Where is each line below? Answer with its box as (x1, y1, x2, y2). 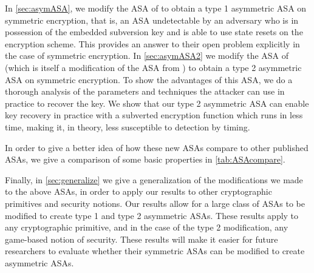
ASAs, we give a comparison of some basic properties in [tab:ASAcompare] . (5, 153, 285, 166)
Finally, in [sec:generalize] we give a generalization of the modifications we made (5, 173, 303, 186)
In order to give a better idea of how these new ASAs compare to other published (5, 141, 309, 153)
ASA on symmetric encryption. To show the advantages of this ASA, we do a (5, 73, 293, 86)
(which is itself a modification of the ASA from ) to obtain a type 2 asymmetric (5, 61, 302, 73)
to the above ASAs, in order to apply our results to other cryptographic (5, 185, 272, 198)
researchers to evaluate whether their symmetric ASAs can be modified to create (5, 244, 305, 257)
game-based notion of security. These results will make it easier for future (5, 232, 278, 245)
